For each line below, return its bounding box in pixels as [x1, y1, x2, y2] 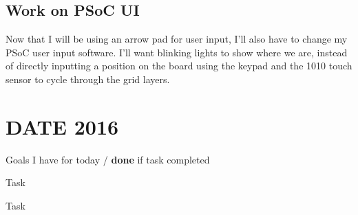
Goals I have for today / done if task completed [6, 152, 210, 166]
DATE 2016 [6, 112, 119, 140]
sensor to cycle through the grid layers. [6, 71, 170, 86]
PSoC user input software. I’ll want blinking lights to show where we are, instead [6, 45, 348, 59]
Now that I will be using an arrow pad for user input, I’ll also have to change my [6, 32, 348, 46]
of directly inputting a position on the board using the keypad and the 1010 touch [6, 58, 352, 73]
